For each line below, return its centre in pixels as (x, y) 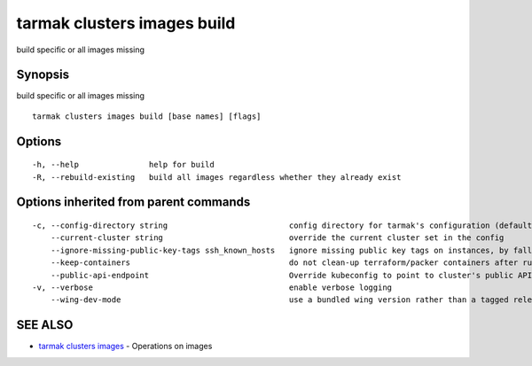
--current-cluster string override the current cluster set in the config (277, 238)
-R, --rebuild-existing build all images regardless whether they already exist (217, 177)
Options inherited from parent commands (133, 202)
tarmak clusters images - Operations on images (125, 347)
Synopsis (43, 75)
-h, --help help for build (123, 165)
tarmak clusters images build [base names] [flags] (147, 116)
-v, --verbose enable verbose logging (212, 288)
